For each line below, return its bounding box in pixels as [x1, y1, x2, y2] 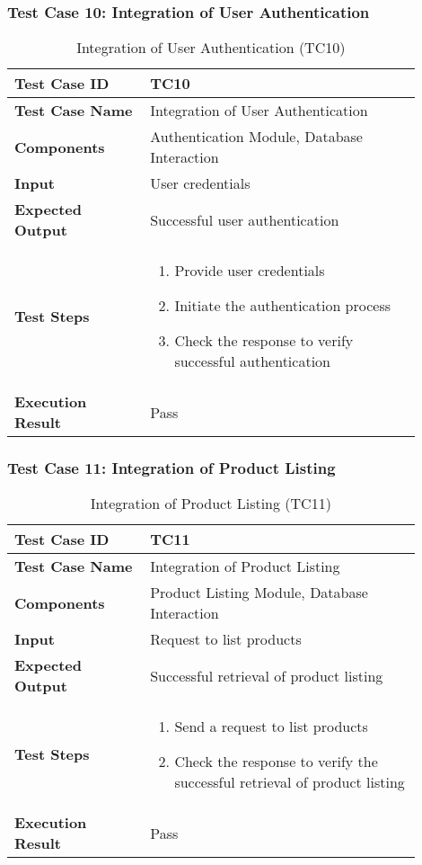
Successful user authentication [150, 209, 339, 230]
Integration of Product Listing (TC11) [90, 493, 331, 514]
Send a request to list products [174, 716, 368, 737]
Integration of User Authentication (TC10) [76, 37, 346, 58]
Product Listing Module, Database [150, 582, 368, 603]
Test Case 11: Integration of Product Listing [7, 457, 336, 479]
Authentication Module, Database [150, 126, 363, 147]
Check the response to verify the [174, 751, 378, 772]
